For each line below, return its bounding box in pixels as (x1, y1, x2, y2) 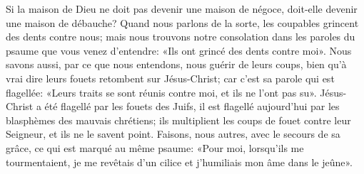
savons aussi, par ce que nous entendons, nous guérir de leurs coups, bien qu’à (6, 57, 347, 72)
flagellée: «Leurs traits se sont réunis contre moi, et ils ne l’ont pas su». (6, 85, 317, 99)
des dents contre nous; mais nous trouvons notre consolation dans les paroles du (6, 29, 355, 44)
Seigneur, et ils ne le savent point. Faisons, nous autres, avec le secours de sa (6, 126, 340, 141)
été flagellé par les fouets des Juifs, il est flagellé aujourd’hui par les (44, 99, 340, 114)
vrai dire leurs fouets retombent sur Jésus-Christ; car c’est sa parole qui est (6, 70, 335, 85)
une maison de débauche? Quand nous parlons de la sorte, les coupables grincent (6, 15, 359, 30)
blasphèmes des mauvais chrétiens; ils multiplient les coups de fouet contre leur (6, 112, 351, 127)
